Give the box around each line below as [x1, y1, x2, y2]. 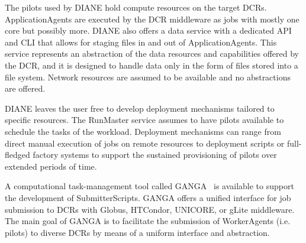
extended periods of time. [5, 160, 97, 172]
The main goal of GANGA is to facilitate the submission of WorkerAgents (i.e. [5, 215, 291, 227]
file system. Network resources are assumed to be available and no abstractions [5, 70, 291, 83]
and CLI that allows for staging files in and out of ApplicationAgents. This [5, 35, 277, 48]
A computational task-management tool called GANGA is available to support [5, 180, 294, 192]
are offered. [5, 82, 46, 95]
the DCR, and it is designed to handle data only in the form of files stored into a [5, 59, 298, 71]
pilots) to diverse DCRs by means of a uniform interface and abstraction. [5, 226, 270, 238]
